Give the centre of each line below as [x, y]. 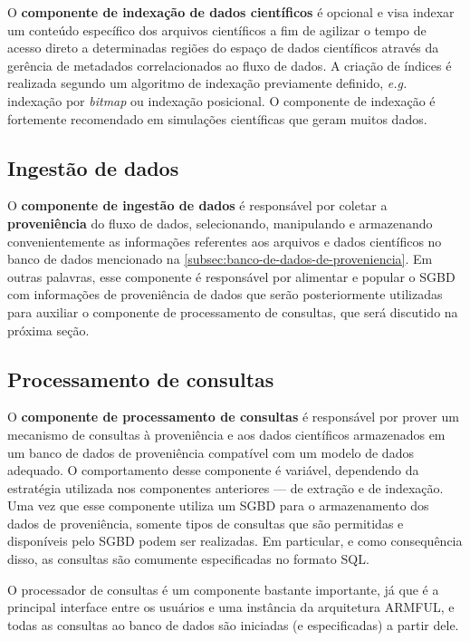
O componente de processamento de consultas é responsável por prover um [233, 417]
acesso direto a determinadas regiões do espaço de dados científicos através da [223, 48]
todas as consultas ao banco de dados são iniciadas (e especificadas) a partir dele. [233, 624]
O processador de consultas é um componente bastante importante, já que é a [223, 589]
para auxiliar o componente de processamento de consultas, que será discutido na [233, 311]
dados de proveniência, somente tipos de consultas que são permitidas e [206, 523]
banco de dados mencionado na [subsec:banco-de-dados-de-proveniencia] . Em [220, 259]
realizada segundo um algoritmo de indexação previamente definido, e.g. [207, 83]
